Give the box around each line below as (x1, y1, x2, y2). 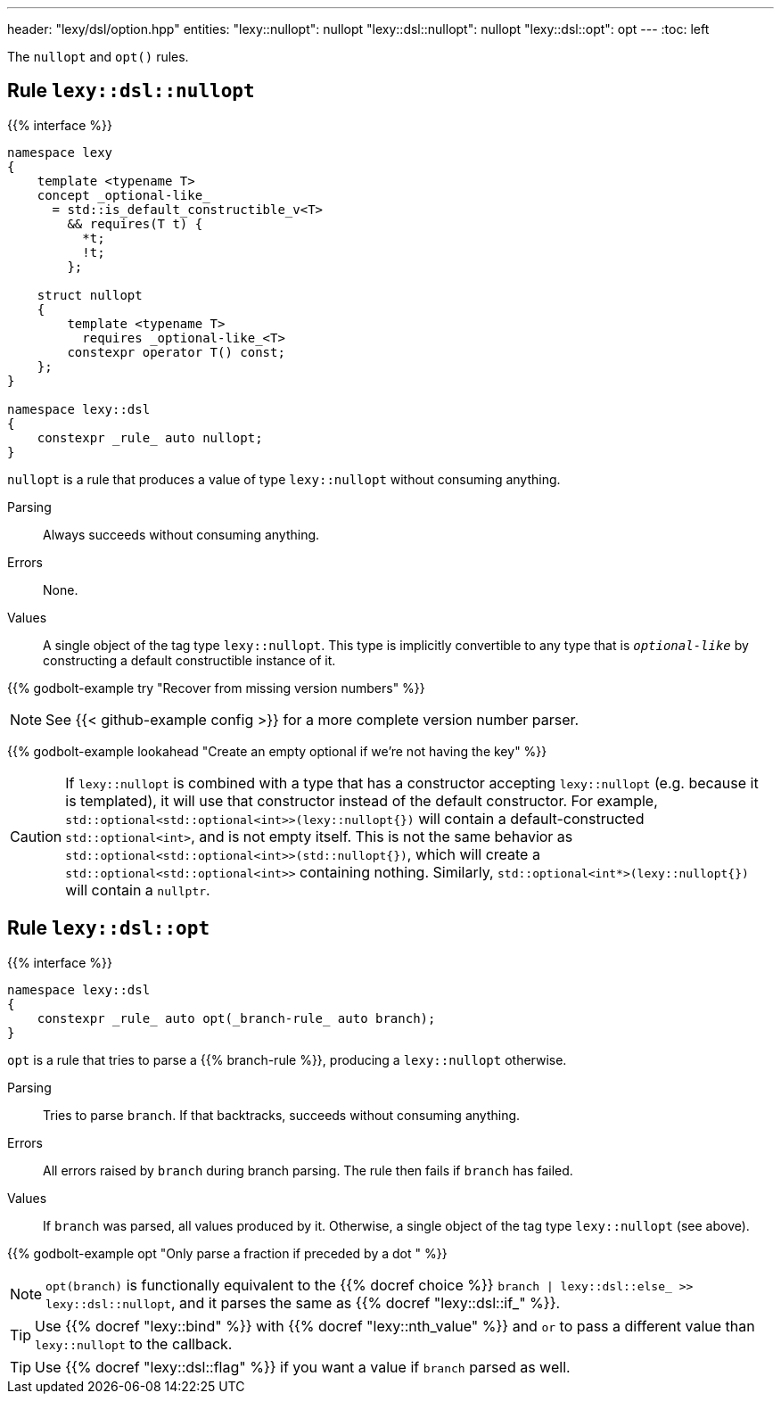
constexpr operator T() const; (67, 344, 285, 359)
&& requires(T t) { (67, 216, 203, 231)
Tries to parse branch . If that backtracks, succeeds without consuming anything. (43, 1107, 521, 1123)
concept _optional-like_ (37, 187, 210, 202)
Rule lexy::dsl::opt (7, 917, 210, 940)
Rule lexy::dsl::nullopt (7, 79, 255, 103)
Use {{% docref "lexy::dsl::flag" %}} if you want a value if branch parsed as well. (35, 1357, 571, 1376)
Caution (10, 827, 62, 845)
